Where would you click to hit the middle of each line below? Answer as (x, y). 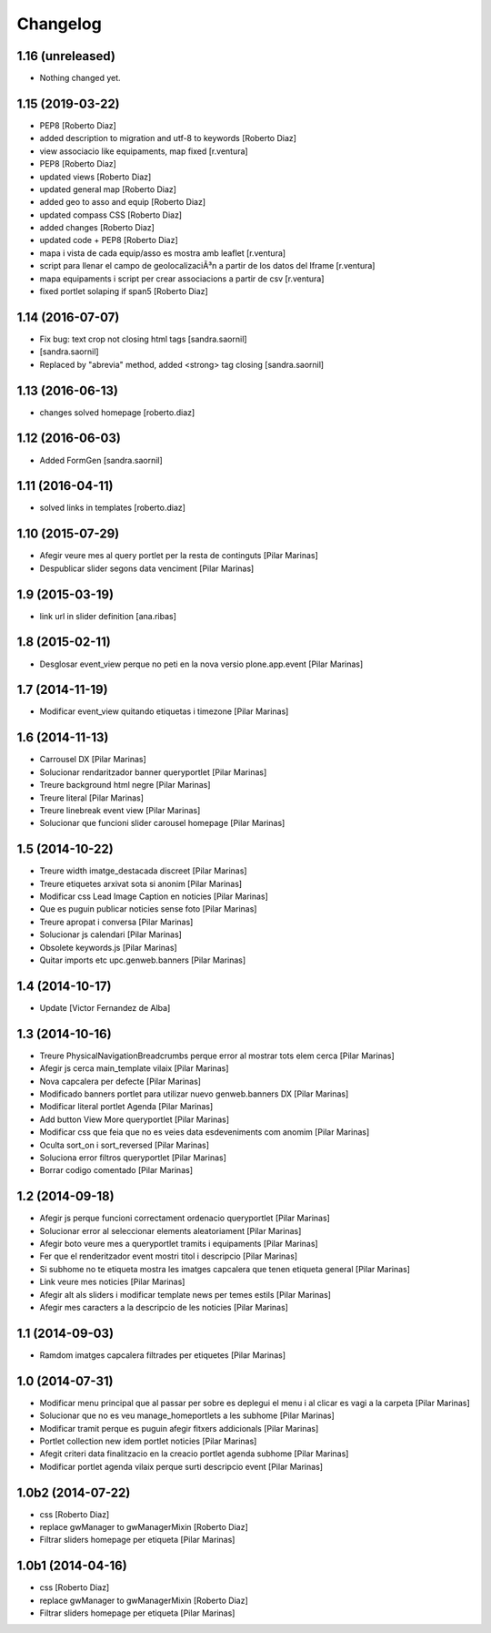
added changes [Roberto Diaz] (97, 228)
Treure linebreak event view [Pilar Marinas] (120, 810)
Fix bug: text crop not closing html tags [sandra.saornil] (143, 339)
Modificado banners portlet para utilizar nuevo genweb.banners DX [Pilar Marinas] (194, 1094)
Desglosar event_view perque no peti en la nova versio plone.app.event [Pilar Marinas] (201, 664)
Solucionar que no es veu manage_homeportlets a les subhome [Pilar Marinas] (187, 1415)
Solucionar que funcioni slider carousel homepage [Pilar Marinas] (162, 823)
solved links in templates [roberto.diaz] (113, 508)
